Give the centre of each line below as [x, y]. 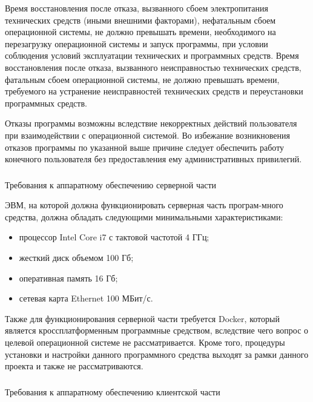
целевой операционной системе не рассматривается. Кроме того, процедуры [145, 342]
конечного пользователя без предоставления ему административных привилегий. [153, 159]
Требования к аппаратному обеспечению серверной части [110, 184]
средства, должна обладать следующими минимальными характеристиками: [144, 216]
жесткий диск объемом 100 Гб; [76, 258]
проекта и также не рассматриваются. [74, 366]
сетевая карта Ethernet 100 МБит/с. [86, 298]
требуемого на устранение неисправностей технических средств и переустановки [154, 91]
